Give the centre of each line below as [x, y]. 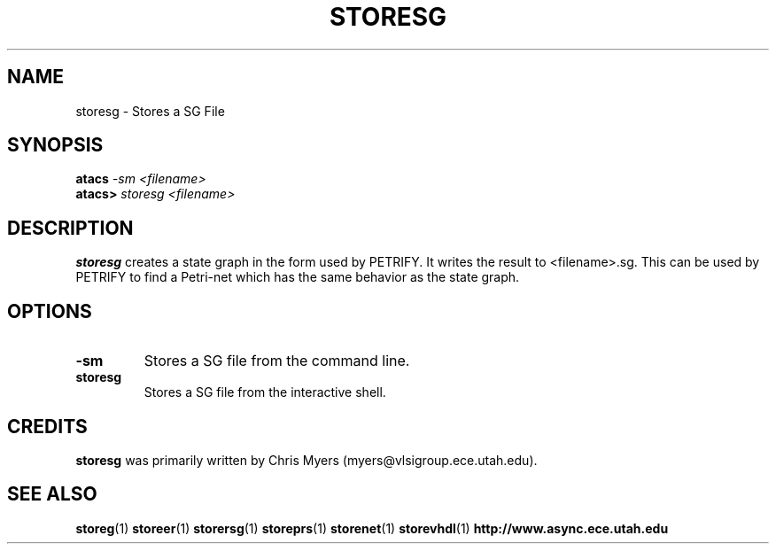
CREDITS [47, 426]
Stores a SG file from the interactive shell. [265, 392]
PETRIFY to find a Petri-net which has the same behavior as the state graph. [298, 277]
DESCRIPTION [70, 228]
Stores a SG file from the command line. [277, 361]
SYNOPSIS [55, 145]
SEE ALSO [52, 494]
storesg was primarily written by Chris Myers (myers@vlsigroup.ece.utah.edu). [307, 460]
